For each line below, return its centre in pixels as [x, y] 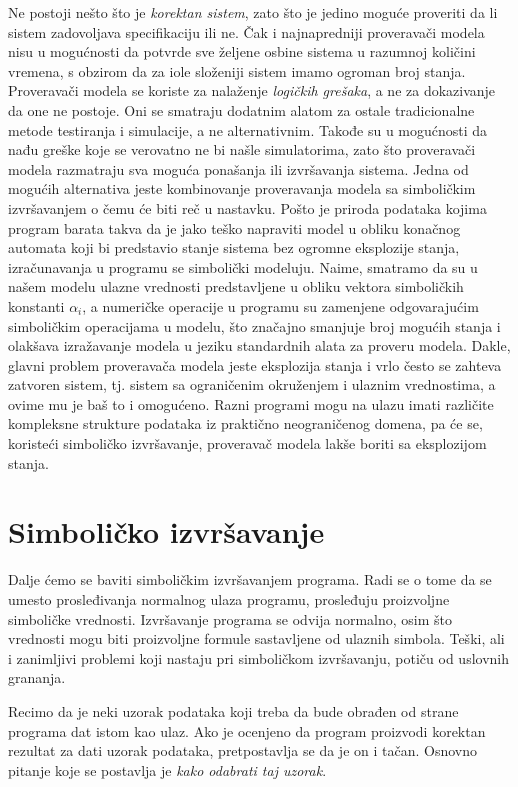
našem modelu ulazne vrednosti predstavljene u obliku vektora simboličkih [236, 286]
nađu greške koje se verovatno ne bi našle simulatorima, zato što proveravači [242, 149]
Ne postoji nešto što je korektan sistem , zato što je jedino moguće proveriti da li [253, 12]
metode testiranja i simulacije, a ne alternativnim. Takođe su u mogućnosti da [248, 129]
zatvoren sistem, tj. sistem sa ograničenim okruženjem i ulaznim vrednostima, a [252, 384]
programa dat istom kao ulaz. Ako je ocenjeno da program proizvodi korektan [247, 730]
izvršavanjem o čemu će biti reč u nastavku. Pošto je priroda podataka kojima [247, 207]
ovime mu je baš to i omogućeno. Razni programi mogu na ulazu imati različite [251, 403]
